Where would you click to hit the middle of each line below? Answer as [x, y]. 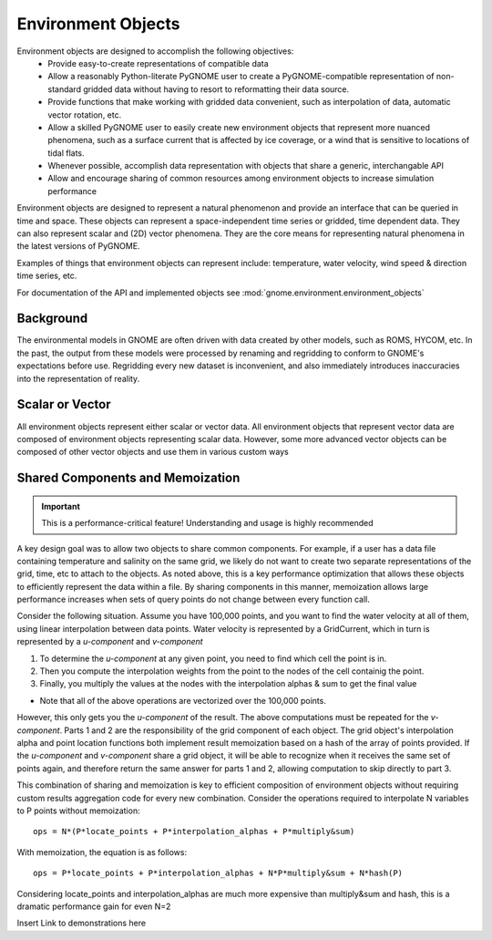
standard [65, 89]
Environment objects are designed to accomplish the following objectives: [155, 51]
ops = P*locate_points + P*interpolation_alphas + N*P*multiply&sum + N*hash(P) [218, 873]
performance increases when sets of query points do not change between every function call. [194, 599]
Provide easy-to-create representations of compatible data [158, 63]
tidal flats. [67, 153]
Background [52, 319]
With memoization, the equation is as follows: [102, 852]
